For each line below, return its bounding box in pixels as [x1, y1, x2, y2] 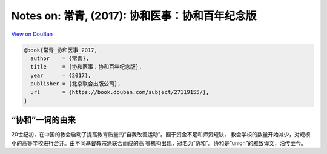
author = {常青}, [30, 55, 89, 62]
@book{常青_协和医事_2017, [24, 46, 98, 53]
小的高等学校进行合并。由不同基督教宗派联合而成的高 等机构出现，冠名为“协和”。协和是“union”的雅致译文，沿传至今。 [11, 139, 306, 147]
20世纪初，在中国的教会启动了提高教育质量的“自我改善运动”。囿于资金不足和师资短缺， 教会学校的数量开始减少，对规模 [11, 131, 311, 138]
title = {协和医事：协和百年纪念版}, [30, 64, 142, 70]
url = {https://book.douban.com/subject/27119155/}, [30, 89, 210, 96]
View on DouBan [11, 30, 53, 38]
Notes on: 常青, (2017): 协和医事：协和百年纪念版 [11, 9, 257, 22]
